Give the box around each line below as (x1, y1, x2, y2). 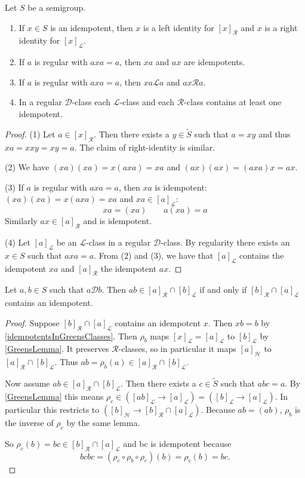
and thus (258, 127, 291, 140)
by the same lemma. (66, 416, 140, 428)
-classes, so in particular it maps (118, 342, 236, 355)
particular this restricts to (5, 403, 100, 415)
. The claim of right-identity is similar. (74, 140, 215, 153)
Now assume (5, 377, 50, 390)
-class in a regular (85, 235, 151, 248)
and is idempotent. (83, 215, 152, 227)
